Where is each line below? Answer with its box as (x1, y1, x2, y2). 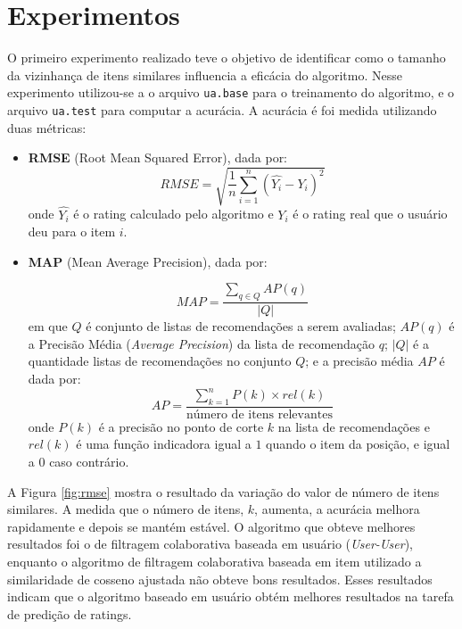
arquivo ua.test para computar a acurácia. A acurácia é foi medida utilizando (7, 100, 437, 119)
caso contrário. (49, 452, 129, 471)
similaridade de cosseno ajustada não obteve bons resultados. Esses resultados (7, 569, 433, 588)
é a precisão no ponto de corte (98, 417, 264, 435)
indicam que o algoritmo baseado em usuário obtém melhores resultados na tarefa (7, 587, 454, 606)
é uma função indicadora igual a (76, 435, 252, 453)
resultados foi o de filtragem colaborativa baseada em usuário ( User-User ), (7, 534, 413, 553)
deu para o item (28, 222, 116, 241)
